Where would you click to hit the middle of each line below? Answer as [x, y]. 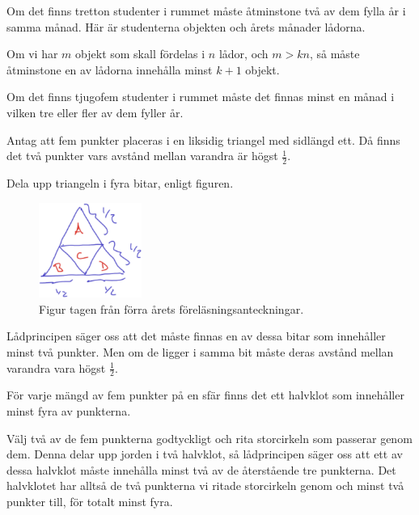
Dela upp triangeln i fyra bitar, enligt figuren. [120, 182]
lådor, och [243, 54]
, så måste [334, 54]
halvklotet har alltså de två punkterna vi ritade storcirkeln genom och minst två [205, 485]
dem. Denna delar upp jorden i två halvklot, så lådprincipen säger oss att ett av [205, 454]
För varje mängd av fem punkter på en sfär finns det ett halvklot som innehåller [205, 395]
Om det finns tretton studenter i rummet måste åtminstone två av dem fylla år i [206, 11]
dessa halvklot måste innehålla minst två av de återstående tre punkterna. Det [201, 469]
